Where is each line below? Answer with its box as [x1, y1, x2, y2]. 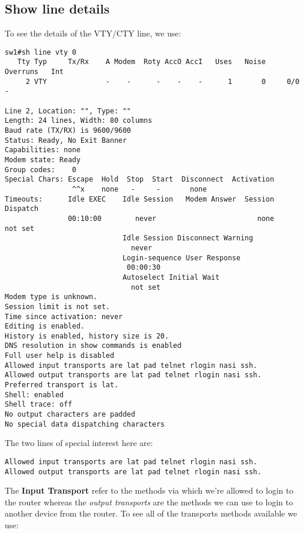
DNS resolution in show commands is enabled [5, 341, 182, 350]
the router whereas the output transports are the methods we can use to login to [5, 495, 293, 508]
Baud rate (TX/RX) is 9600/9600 [5, 126, 131, 135]
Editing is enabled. [5, 322, 85, 331]
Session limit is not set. [5, 302, 110, 311]
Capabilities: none [5, 146, 81, 155]
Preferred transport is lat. [5, 381, 119, 390]
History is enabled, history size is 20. [5, 331, 169, 340]
